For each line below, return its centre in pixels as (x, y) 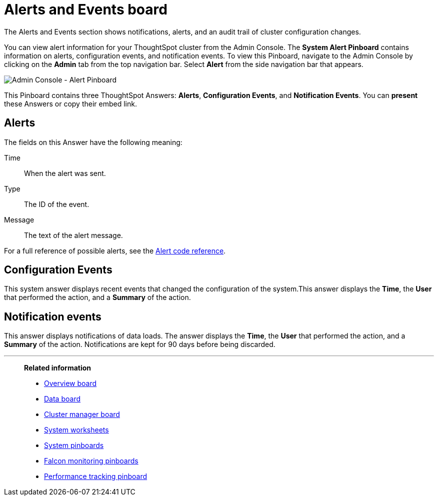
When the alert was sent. (65, 173)
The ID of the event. (57, 204)
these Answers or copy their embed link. (70, 103)
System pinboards (74, 445)
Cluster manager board (82, 414)
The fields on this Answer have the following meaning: (93, 142)
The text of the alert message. (73, 235)
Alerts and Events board (86, 9)
